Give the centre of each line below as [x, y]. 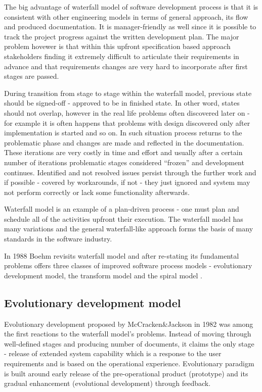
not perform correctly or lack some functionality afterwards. [97, 192]
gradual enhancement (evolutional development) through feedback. [107, 383]
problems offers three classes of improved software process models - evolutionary [128, 265]
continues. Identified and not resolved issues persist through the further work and [130, 172]
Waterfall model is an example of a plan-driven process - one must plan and [122, 209]
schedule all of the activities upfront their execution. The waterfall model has [124, 218]
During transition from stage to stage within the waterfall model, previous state [128, 93]
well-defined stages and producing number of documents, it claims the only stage [129, 343]
